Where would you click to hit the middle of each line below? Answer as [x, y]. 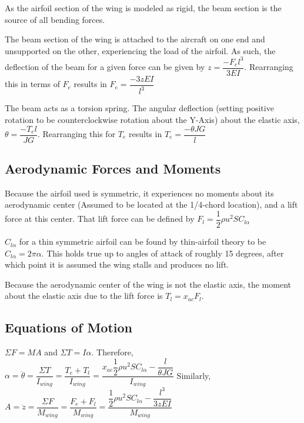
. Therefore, [112, 352]
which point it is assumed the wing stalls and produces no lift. [117, 264]
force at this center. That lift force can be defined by [100, 219]
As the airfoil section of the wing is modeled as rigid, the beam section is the [143, 8]
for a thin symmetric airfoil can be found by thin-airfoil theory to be [143, 242]
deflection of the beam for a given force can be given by [105, 67]
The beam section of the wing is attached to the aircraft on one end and [135, 39]
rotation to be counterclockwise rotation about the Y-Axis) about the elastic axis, [152, 119]
